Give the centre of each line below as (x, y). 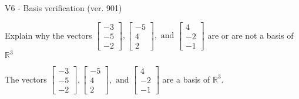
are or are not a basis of (251, 35)
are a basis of (186, 79)
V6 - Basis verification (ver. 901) (63, 8)
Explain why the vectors (48, 35)
